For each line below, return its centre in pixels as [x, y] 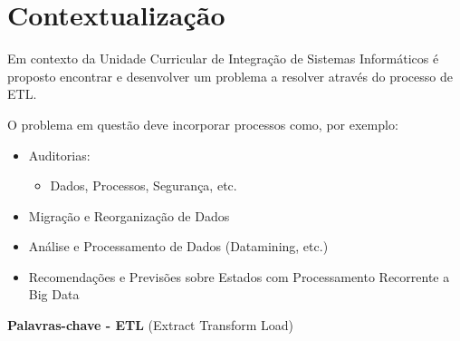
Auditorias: [59, 155]
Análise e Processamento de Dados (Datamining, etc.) [178, 246]
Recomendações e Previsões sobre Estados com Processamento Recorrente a [239, 276]
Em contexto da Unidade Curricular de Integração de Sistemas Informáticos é [223, 58]
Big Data [54, 294]
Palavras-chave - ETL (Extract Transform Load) [151, 325]
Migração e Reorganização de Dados [129, 215]
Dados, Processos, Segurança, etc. [144, 185]
